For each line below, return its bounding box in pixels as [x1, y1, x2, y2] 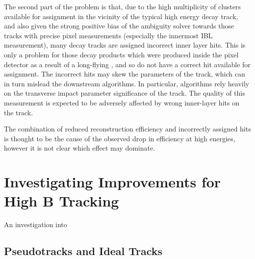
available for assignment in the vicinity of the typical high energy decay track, [4, 11, 238, 21]
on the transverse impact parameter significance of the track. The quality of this [4, 88, 245, 98]
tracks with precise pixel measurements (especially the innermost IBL [4, 30, 213, 40]
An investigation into [4, 219, 67, 230]
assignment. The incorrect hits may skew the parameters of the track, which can [4, 69, 245, 79]
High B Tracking [4, 191, 119, 211]
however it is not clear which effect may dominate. [4, 143, 155, 153]
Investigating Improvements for [4, 172, 221, 192]
